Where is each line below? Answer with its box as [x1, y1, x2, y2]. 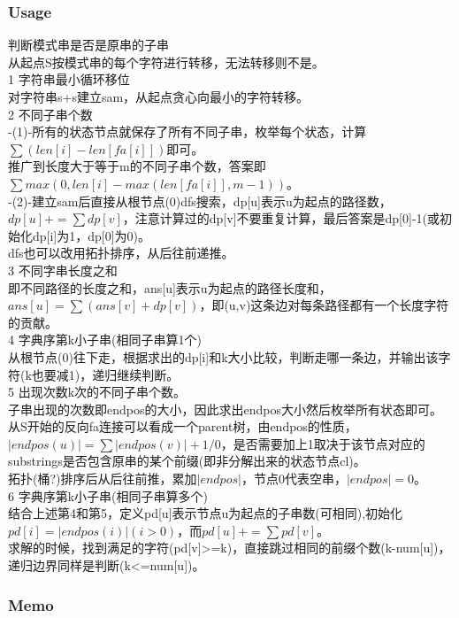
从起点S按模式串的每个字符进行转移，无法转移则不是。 [8, 52, 325, 71]
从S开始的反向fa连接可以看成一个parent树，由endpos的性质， [8, 417, 357, 436]
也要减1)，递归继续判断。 [31, 365, 180, 383]
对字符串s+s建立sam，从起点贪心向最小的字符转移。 [8, 88, 310, 105]
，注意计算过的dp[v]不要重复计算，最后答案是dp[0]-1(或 [122, 209, 440, 228]
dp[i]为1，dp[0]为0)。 [32, 226, 151, 244]
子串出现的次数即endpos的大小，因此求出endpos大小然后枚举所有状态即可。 [8, 399, 442, 418]
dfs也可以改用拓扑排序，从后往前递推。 [8, 243, 234, 262]
